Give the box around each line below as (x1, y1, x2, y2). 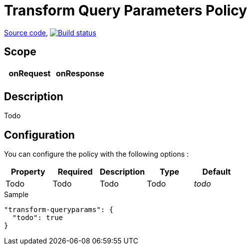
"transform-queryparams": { (4, 206, 114, 214)
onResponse (55, 68, 104, 78)
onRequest (8, 68, 51, 78)
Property (10, 167, 45, 177)
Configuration (4, 128, 75, 141)
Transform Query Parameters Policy (4, 2, 248, 19)
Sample (4, 190, 29, 199)
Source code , (4, 28, 48, 37)
